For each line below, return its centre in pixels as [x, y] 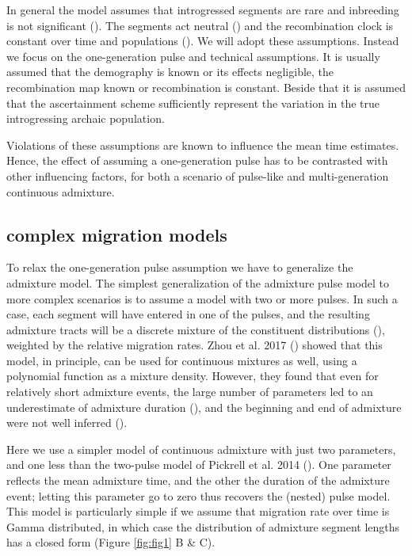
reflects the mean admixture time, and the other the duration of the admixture [198, 480]
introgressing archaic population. [86, 118]
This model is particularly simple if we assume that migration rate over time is [198, 511]
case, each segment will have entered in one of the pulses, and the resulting [188, 314]
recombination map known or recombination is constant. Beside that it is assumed [206, 87]
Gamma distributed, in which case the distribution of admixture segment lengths [203, 526]
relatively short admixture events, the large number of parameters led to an [190, 392]
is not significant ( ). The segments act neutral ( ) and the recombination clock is [200, 25]
